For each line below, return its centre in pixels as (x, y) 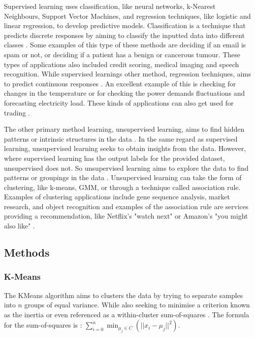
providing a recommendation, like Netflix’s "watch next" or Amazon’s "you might (126, 216)
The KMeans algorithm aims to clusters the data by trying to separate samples (124, 295)
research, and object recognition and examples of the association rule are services (126, 206)
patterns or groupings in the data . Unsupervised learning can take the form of (123, 177)
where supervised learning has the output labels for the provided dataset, (114, 158)
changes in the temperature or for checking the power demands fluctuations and (125, 93)
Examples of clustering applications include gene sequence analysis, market (117, 197)
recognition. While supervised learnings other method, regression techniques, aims (127, 74)
